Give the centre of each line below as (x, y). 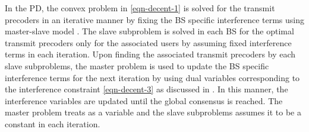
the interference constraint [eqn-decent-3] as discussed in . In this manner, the (146, 89)
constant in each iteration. (53, 123)
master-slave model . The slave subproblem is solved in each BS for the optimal (149, 31)
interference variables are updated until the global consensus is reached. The (144, 100)
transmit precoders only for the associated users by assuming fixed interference (148, 42)
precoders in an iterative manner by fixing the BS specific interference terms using (154, 19)
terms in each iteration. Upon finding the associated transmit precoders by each (150, 54)
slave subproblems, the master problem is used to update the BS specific (137, 65)
